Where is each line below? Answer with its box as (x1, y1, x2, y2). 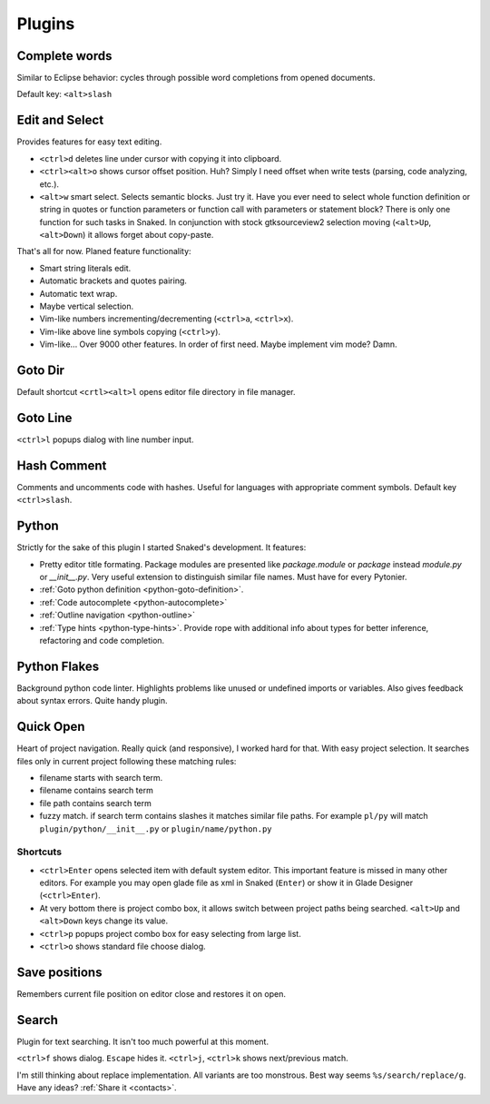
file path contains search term (39, 797, 152, 808)
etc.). (39, 178, 59, 190)
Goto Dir (16, 363, 65, 379)
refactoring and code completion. (39, 635, 165, 646)
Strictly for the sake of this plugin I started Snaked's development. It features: (16, 542, 307, 553)
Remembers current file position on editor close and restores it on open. (16, 988, 286, 999)
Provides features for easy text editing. (16, 136, 162, 147)
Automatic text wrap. (39, 288, 118, 299)
